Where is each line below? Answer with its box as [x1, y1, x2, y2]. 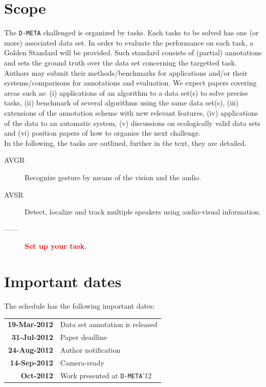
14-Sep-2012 [10, 357, 53, 368]
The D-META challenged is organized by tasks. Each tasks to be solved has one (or [4, 27, 259, 38]
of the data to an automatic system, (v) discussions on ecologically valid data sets [4, 117, 261, 128]
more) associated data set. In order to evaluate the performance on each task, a [4, 37, 253, 48]
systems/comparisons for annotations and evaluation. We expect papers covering [4, 77, 257, 88]
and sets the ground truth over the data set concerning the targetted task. [4, 57, 237, 68]
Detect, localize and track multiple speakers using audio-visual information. [25, 206, 261, 217]
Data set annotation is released [60, 319, 158, 330]
